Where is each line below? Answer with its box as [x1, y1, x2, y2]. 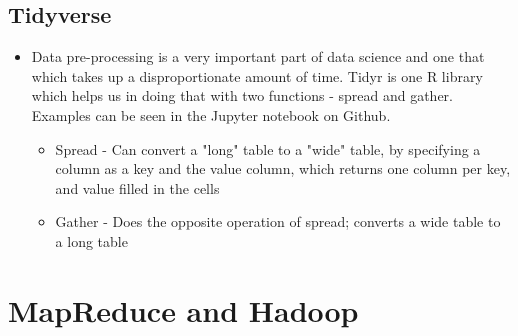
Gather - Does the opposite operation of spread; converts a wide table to [55, 211, 501, 232]
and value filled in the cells [55, 177, 220, 198]
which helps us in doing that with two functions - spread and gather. [31, 85, 453, 106]
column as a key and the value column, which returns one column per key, [55, 158, 511, 179]
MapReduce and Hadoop [8, 289, 359, 330]
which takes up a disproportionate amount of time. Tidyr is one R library [31, 65, 483, 86]
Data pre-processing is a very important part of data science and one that [31, 46, 485, 67]
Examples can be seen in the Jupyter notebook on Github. [31, 104, 391, 125]
